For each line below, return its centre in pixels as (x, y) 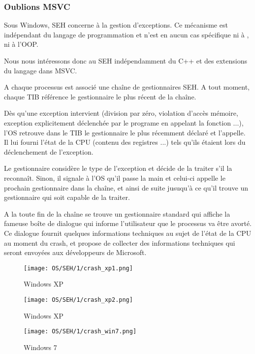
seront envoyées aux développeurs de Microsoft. (75, 252)
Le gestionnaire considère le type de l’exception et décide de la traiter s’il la (118, 168)
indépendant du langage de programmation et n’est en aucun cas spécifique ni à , (127, 34)
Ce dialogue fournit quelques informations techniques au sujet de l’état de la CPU (128, 233)
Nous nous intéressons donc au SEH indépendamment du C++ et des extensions (126, 61)
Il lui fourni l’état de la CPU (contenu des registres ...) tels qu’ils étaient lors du (125, 142)
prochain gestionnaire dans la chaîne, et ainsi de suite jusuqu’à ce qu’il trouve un (126, 187)
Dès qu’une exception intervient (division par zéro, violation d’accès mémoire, (121, 113)
